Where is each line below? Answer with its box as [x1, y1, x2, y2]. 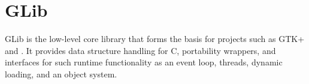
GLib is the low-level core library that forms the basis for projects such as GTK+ [5, 32, 305, 45]
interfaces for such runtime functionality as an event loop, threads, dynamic [5, 56, 283, 68]
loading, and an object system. [5, 67, 117, 80]
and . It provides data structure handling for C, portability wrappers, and [5, 44, 276, 56]
